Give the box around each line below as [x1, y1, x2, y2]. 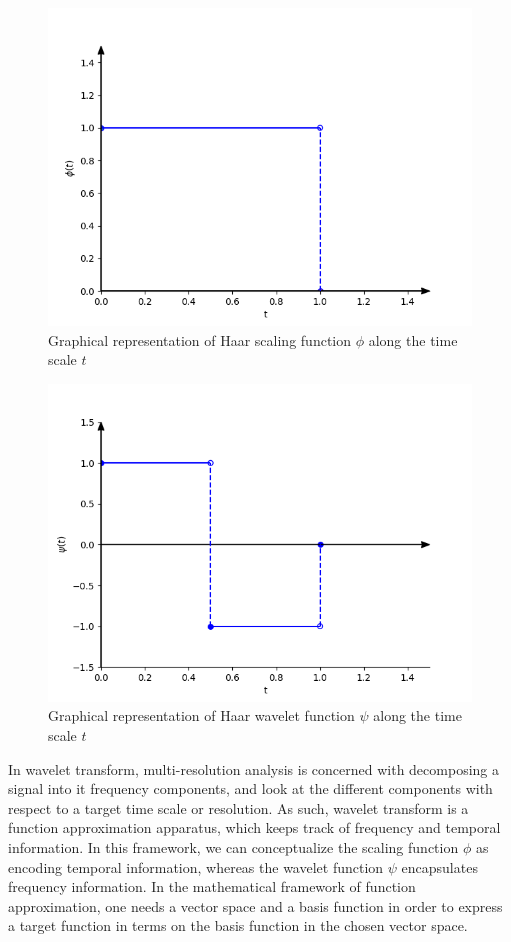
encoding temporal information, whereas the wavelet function [8, 856, 384, 877]
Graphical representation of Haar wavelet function [48, 705, 355, 726]
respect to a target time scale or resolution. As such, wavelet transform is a [8, 797, 469, 818]
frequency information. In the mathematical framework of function [8, 876, 416, 897]
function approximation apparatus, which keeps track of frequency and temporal [8, 817, 501, 838]
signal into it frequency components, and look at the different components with [8, 778, 493, 799]
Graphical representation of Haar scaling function [48, 329, 352, 350]
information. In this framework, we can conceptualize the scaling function [8, 836, 459, 857]
